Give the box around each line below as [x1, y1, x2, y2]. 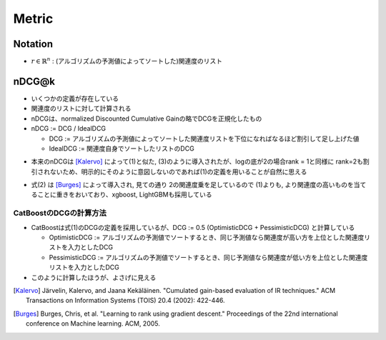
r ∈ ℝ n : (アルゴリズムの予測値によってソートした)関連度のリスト [31, 56, 223, 66]
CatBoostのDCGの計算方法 [13, 208, 107, 218]
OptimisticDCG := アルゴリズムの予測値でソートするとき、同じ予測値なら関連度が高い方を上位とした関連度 [49, 233, 365, 242]
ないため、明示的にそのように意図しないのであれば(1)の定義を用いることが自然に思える [49, 167, 307, 176]
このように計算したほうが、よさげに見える [31, 273, 157, 281]
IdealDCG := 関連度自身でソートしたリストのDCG [49, 144, 194, 153]
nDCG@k [13, 75, 56, 87]
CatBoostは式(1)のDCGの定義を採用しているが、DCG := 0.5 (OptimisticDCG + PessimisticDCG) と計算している [31, 223, 355, 231]
